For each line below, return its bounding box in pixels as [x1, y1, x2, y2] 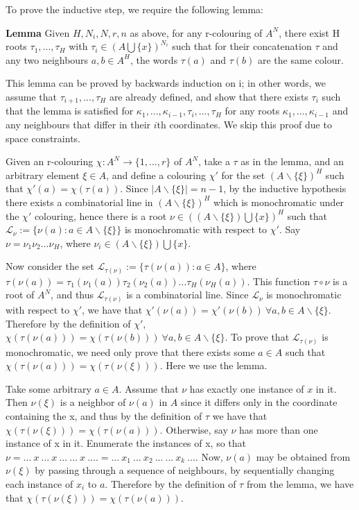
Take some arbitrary [6, 381, 91, 396]
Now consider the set [6, 259, 94, 273]
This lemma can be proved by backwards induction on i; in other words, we [6, 76, 326, 90]
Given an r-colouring [6, 154, 94, 169]
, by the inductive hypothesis [223, 181, 347, 196]
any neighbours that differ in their [6, 117, 151, 132]
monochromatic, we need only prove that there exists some [6, 344, 255, 359]
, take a [198, 154, 230, 169]
